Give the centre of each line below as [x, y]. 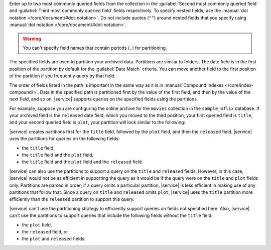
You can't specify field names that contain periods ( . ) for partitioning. [95, 48]
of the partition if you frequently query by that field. [62, 76]
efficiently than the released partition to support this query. [72, 199]
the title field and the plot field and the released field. [82, 162]
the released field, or [45, 231]
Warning [32, 39]
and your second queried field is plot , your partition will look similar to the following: [97, 122]
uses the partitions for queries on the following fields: [64, 139]
